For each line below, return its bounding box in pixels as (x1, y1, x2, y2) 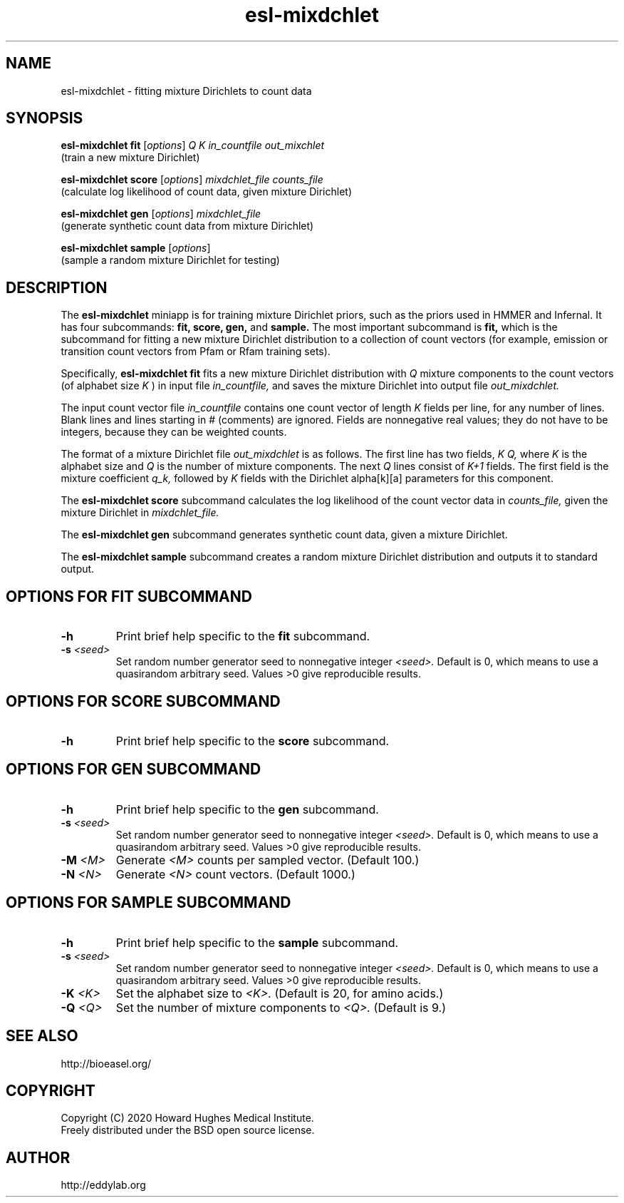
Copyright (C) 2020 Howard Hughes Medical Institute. (61, 1112, 314, 1125)
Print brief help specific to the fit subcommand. (115, 629, 370, 644)
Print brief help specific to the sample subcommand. (115, 935, 399, 950)
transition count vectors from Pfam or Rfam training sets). (61, 345, 331, 358)
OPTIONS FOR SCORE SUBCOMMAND (6, 692, 281, 710)
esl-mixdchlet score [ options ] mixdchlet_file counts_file (61, 173, 323, 186)
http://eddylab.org (61, 1179, 146, 1192)
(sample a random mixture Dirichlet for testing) (61, 254, 280, 267)
